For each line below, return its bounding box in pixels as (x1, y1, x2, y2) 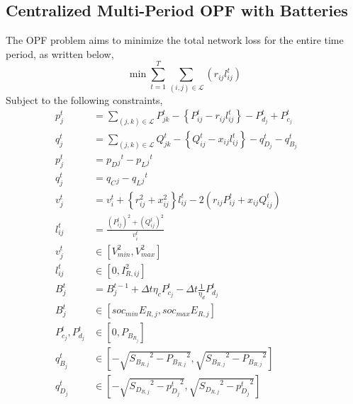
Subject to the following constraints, (6, 92, 163, 107)
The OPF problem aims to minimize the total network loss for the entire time (6, 33, 344, 47)
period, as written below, (6, 46, 114, 61)
